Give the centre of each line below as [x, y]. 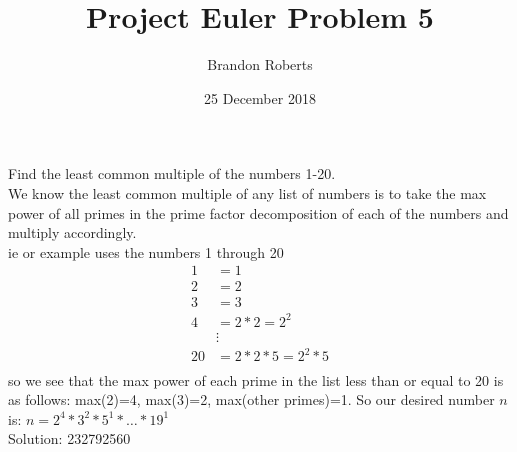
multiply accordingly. [72, 232]
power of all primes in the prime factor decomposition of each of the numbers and [258, 212]
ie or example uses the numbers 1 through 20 [146, 251]
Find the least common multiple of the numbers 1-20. [172, 173]
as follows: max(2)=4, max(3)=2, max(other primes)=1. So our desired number [251, 399]
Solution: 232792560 [69, 438]
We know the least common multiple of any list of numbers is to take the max [247, 192]
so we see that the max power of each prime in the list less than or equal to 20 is [256, 379]
